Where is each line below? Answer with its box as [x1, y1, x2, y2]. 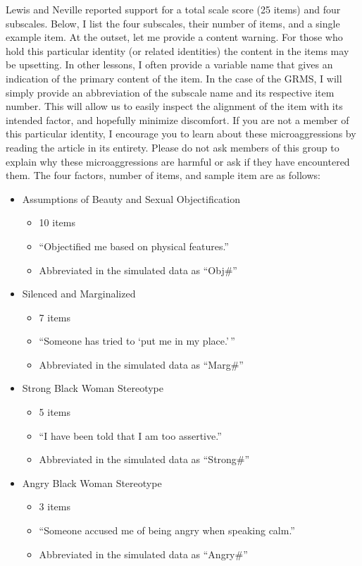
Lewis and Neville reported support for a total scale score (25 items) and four [6, 2, 341, 16]
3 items [39, 499, 70, 514]
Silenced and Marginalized [22, 286, 136, 301]
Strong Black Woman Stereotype [22, 381, 163, 395]
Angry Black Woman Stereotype [22, 475, 162, 490]
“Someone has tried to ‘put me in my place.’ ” [39, 333, 235, 348]
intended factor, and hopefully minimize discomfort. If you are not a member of [6, 112, 349, 127]
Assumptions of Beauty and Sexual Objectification [22, 191, 241, 206]
